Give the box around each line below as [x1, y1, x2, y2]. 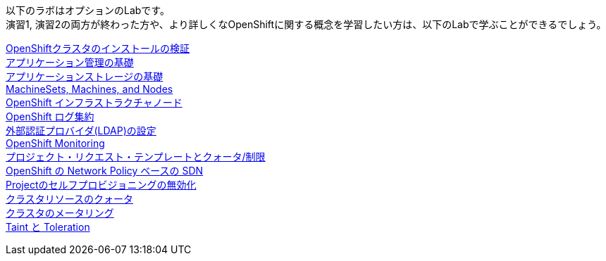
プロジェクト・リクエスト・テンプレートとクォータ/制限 [6, 151, 266, 163]
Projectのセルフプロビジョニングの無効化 [6, 179, 197, 191]
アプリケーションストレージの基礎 [6, 70, 163, 82]
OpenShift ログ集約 [6, 110, 94, 122]
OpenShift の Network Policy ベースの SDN [6, 165, 204, 177]
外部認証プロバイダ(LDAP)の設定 [6, 125, 156, 136]
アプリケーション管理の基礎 [6, 56, 134, 68]
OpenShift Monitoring [6, 137, 105, 149]
